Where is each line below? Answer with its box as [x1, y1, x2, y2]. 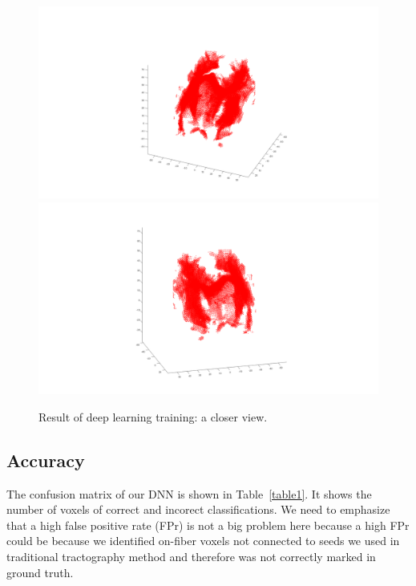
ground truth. [6, 564, 74, 580]
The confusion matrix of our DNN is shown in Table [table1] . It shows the [6, 485, 372, 502]
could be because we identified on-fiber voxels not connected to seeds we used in [6, 532, 400, 549]
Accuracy [6, 447, 85, 472]
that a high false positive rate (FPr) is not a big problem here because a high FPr [6, 516, 410, 533]
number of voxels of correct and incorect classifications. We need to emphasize [6, 501, 390, 518]
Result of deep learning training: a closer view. [38, 408, 268, 425]
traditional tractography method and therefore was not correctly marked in [6, 548, 376, 565]
